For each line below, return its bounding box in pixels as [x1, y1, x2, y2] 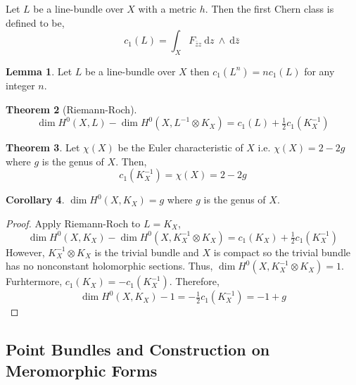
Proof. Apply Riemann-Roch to [6, 215, 141, 230]
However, [6, 244, 45, 259]
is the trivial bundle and [94, 244, 199, 259]
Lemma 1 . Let [6, 63, 72, 78]
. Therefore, [169, 274, 220, 289]
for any [304, 63, 335, 78]
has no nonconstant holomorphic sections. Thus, [6, 258, 213, 273]
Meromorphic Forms [6, 359, 158, 381]
